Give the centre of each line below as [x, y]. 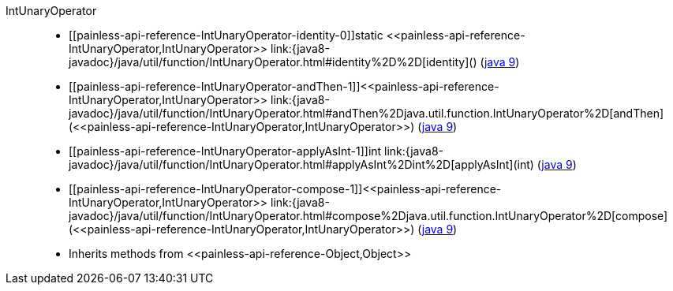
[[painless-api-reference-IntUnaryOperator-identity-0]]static [226, 35]
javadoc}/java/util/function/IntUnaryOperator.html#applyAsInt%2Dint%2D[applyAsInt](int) [301, 164]
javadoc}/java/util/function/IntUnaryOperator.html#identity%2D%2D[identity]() [273, 62]
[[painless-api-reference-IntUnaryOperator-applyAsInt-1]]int [225, 151]
